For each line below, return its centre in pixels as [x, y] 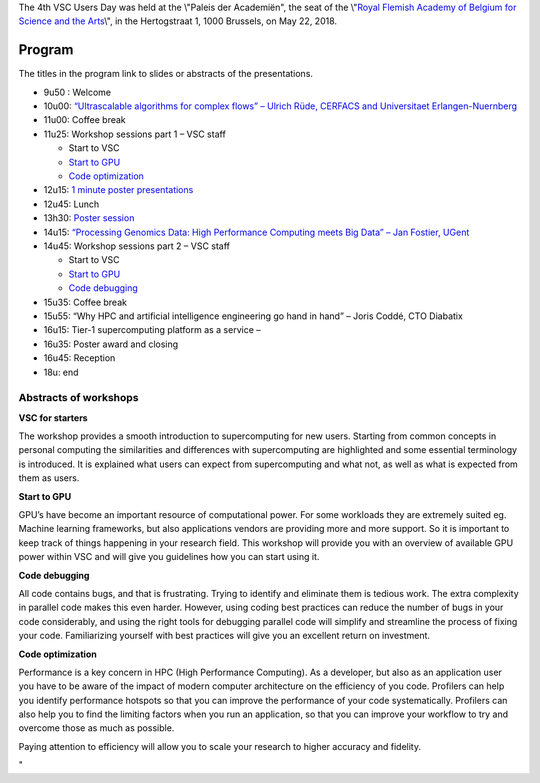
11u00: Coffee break [85, 120]
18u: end [61, 372]
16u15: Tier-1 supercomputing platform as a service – [152, 330]
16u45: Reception [79, 358]
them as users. [49, 478]
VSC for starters [53, 417]
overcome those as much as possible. [96, 728]
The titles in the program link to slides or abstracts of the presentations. [166, 74]
